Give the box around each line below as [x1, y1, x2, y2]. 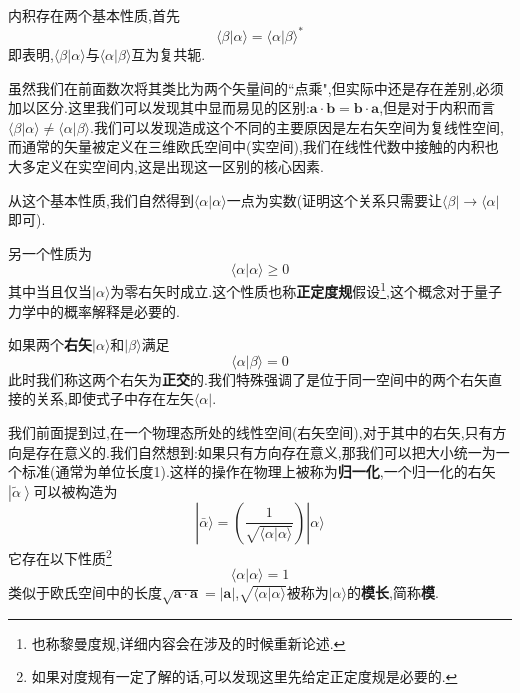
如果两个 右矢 [8, 334, 92, 355]
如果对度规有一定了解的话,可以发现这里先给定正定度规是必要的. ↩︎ [31, 666, 458, 687]
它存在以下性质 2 [8, 544, 112, 568]
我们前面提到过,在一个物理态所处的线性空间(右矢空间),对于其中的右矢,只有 [8, 422, 493, 443]
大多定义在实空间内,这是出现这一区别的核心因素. [8, 156, 324, 177]
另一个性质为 [8, 242, 92, 263]
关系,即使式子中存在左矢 [35, 388, 194, 409]
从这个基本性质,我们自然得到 [8, 189, 194, 210]
